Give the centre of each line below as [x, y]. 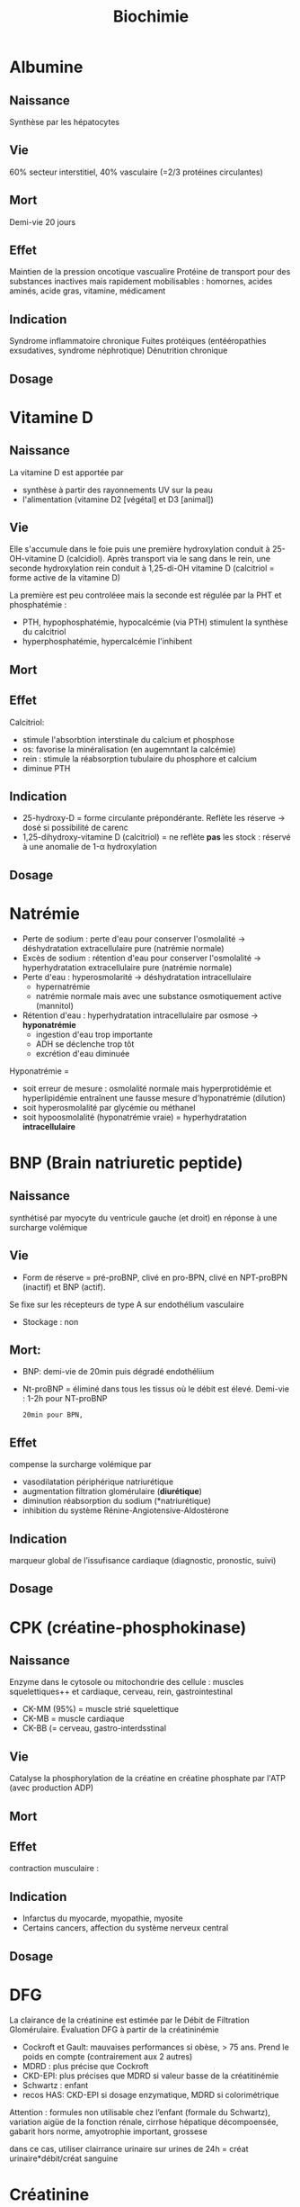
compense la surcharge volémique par [80, 1464]
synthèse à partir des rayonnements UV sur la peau [118, 490]
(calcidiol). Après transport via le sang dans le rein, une [168, 559]
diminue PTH [46, 768]
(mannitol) [55, 1005]
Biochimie [151, 17]
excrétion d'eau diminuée [83, 1053]
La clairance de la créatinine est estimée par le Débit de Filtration [129, 2020]
